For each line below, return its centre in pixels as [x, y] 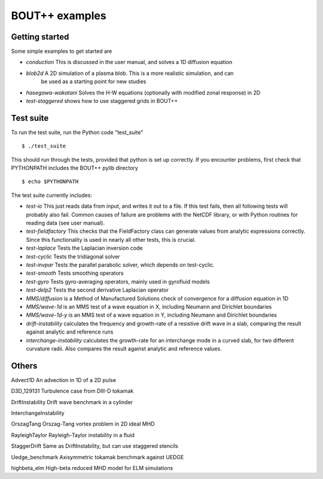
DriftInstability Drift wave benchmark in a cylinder [72, 402]
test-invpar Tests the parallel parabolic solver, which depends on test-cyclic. [120, 265]
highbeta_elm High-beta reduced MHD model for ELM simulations [92, 468]
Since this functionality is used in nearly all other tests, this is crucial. [111, 239]
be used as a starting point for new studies [94, 81]
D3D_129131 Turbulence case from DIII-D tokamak [72, 391]
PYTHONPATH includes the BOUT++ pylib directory [75, 168]
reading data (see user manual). [65, 223]
